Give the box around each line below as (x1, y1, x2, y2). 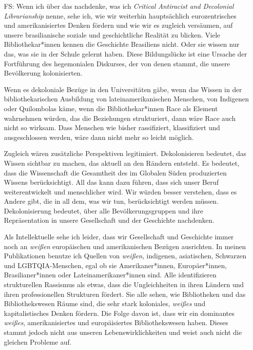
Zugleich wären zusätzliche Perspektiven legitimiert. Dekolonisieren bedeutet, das (4, 148, 247, 158)
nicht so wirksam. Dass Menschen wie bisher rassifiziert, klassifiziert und (4, 122, 220, 133)
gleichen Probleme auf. (4, 336, 72, 347)
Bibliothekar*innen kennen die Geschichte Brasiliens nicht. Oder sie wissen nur (4, 39, 239, 49)
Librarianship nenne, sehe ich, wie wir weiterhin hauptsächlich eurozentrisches (4, 10, 236, 20)
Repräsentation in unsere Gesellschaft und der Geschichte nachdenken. (4, 215, 214, 225)
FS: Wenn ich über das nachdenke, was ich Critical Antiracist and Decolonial (4, 1, 234, 11)
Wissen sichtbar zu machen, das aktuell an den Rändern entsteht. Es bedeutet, (4, 157, 240, 168)
